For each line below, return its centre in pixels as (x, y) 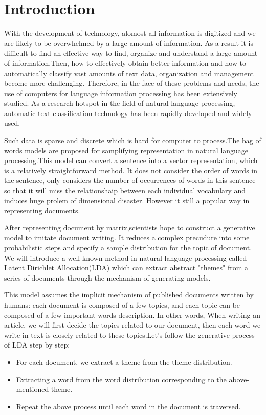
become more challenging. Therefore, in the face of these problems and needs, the (132, 83)
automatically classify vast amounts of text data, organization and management (129, 73)
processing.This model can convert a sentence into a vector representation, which (131, 160)
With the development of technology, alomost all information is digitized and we (130, 33)
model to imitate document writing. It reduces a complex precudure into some (127, 237)
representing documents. (42, 210)
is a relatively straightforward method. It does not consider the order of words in (131, 170)
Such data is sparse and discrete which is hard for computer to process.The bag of (133, 140)
